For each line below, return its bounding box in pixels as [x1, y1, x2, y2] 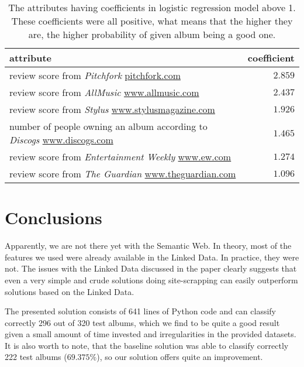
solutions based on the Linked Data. [5, 285, 134, 297]
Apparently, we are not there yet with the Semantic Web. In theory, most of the [5, 239, 292, 252]
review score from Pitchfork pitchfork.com [9, 68, 181, 82]
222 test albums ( [5, 351, 67, 363]
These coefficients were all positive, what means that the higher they [11, 14, 293, 28]
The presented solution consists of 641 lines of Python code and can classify [5, 305, 277, 317]
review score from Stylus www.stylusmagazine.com [9, 102, 215, 116]
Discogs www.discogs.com [9, 133, 113, 146]
